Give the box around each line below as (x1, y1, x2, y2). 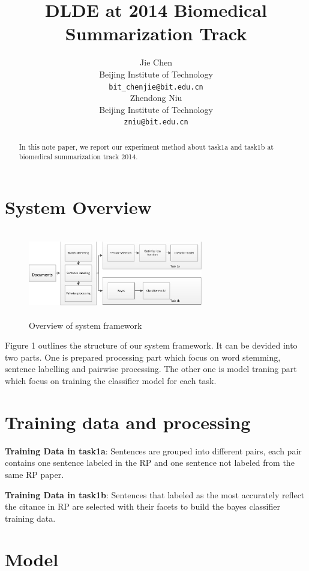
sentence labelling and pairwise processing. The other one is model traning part (5, 362, 297, 375)
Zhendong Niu (130, 91, 182, 104)
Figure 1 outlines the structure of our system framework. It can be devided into (5, 339, 298, 352)
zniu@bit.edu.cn (124, 118, 188, 127)
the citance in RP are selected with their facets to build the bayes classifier (5, 500, 280, 513)
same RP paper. (5, 468, 64, 480)
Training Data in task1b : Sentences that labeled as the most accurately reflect (5, 488, 305, 501)
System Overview (5, 195, 152, 219)
